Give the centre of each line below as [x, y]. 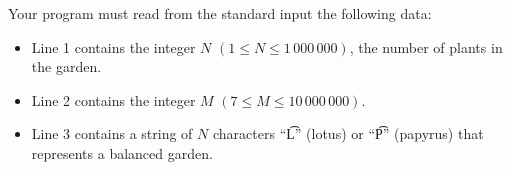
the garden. [66, 66]
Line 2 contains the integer [113, 99]
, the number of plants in [426, 46]
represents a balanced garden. [122, 152]
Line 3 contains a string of [112, 133]
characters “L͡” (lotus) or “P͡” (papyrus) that [348, 133]
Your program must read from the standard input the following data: [220, 13]
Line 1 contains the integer [113, 46]
